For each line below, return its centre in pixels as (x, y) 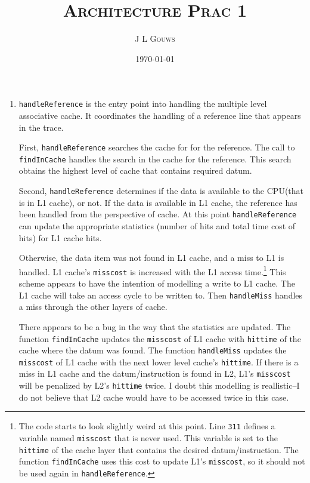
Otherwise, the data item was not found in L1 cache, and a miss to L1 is (151, 258)
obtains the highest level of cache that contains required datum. (135, 170)
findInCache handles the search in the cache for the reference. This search (155, 159)
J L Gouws (155, 39)
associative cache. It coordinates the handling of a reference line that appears (160, 115)
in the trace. (41, 127)
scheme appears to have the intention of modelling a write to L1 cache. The (157, 283)
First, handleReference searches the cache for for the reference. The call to (157, 147)
